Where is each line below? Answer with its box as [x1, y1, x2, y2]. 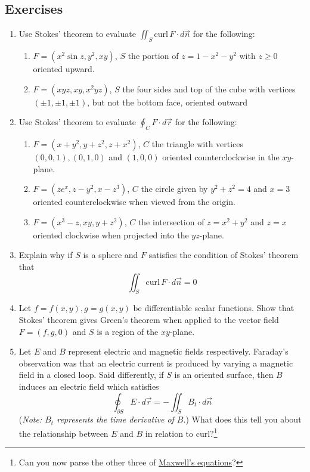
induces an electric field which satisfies [18, 380, 159, 392]
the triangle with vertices [151, 137, 244, 150]
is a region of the [97, 325, 159, 337]
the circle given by [141, 182, 208, 195]
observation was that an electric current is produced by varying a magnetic [18, 356, 293, 369]
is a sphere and [83, 249, 138, 261]
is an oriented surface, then [174, 368, 274, 381]
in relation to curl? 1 [145, 425, 218, 439]
